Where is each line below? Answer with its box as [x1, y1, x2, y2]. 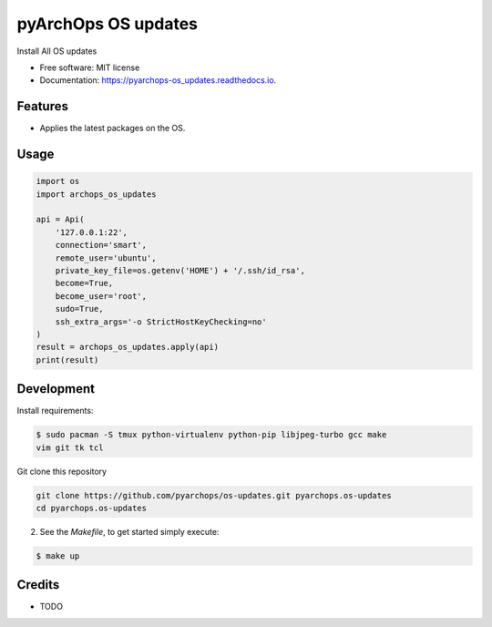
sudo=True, [55, 303, 104, 314]
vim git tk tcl [36, 442, 104, 453]
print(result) [36, 355, 99, 365]
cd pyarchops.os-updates [36, 502, 148, 513]
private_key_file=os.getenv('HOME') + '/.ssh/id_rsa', [55, 265, 305, 275]
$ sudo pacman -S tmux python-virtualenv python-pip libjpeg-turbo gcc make [36, 429, 387, 440]
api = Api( [36, 214, 85, 225]
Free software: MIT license [39, 62, 140, 73]
